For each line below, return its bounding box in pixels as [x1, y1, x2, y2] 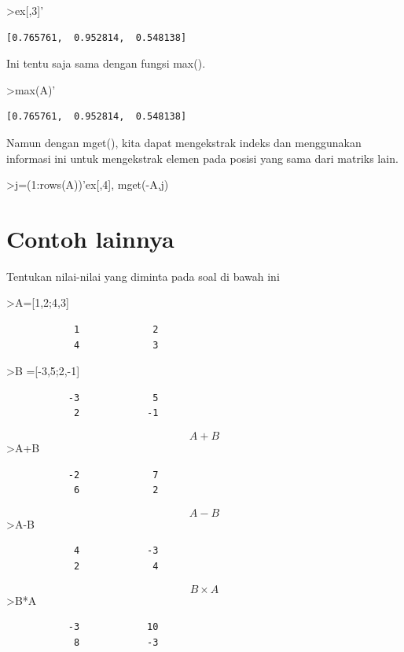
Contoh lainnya [6, 222, 174, 254]
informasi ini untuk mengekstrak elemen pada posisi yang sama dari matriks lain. [6, 149, 398, 166]
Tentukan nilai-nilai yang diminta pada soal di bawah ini [6, 267, 280, 284]
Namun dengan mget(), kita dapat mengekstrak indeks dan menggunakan [6, 134, 362, 150]
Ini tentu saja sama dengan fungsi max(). [6, 55, 206, 72]
